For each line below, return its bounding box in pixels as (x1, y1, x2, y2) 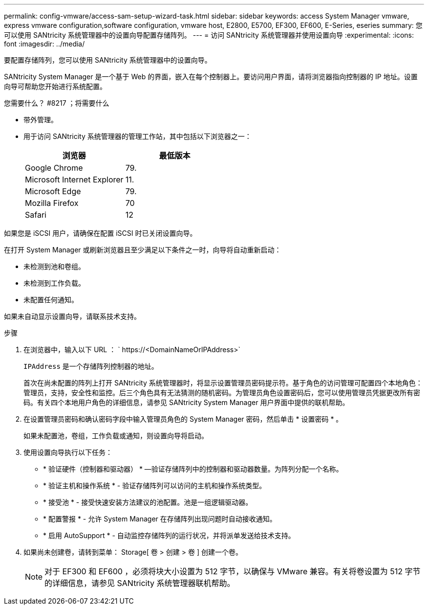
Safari (25, 210, 46, 220)
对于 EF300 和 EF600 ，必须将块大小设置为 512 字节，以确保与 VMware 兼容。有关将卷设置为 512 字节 (44, 566, 421, 576)
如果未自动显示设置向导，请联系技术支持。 (4, 312, 141, 320)
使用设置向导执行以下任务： (23, 448, 112, 456)
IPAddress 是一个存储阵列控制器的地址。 (23, 362, 158, 370)
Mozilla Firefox (25, 198, 79, 208)
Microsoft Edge (25, 186, 81, 196)
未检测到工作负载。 (23, 279, 85, 287)
